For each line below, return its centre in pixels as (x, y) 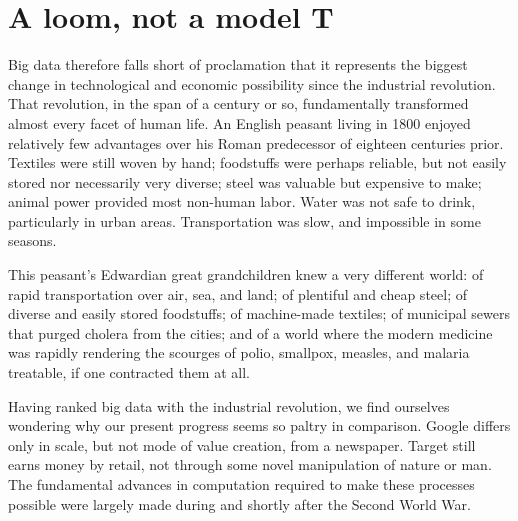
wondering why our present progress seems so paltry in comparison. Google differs (259, 425)
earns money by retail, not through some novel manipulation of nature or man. (250, 464)
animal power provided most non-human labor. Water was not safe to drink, (242, 201)
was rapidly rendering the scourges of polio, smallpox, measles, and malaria (239, 352)
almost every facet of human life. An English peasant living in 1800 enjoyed (239, 122)
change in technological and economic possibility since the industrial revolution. (252, 83)
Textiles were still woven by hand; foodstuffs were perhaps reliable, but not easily (257, 162)
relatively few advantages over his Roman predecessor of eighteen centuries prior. (256, 142)
